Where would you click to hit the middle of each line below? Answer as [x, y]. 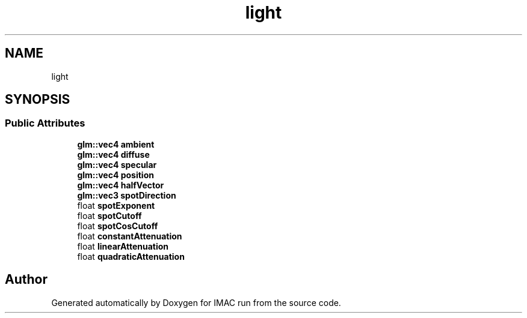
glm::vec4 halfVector [121, 185]
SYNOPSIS [38, 100]
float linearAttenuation [123, 246]
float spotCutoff [109, 215]
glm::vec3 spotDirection [127, 195]
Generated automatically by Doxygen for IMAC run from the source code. [196, 302]
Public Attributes [45, 123]
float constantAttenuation [130, 236]
